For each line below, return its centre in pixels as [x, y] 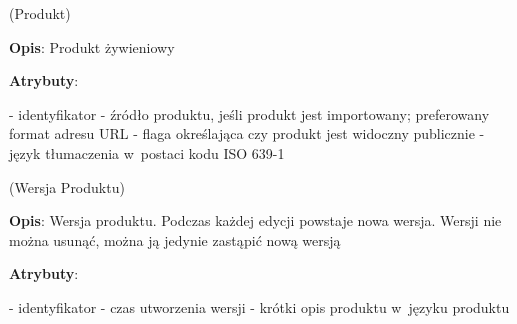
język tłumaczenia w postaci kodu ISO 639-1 [147, 152]
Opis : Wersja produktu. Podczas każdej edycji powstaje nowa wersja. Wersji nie [255, 220]
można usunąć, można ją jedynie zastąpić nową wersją [175, 239]
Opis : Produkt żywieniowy [92, 46]
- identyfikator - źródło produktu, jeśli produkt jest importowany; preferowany [249, 113]
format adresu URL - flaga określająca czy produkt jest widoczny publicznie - [247, 133]
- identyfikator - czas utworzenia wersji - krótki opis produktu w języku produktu [259, 306]
